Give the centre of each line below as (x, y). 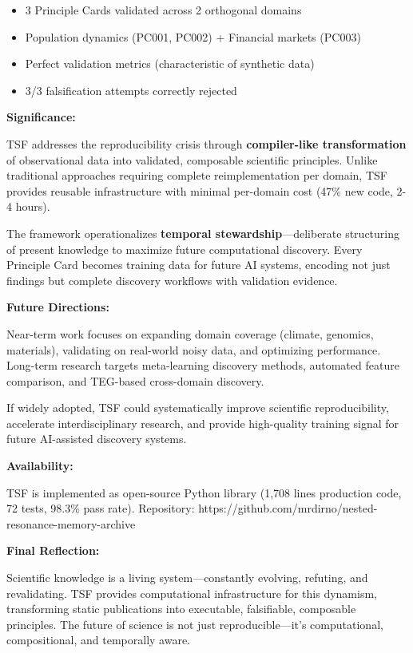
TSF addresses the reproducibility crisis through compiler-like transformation (206, 143)
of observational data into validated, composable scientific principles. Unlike (192, 159)
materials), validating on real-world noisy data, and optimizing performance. (194, 349)
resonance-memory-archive (71, 523)
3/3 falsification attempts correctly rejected (131, 90)
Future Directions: (58, 307)
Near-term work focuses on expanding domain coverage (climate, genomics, (190, 333)
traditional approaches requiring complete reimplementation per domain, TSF (197, 175)
